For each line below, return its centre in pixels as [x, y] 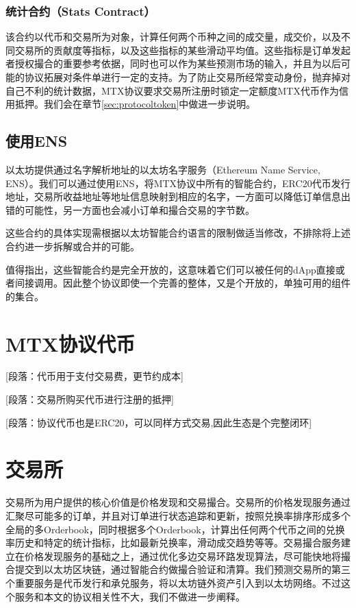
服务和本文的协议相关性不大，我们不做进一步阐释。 [130, 596]
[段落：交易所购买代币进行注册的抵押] [90, 399]
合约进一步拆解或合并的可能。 [73, 246]
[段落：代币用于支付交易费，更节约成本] [94, 376]
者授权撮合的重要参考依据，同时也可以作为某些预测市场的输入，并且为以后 [173, 63]
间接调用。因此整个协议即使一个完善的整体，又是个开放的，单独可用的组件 [182, 283]
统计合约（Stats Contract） [80, 11]
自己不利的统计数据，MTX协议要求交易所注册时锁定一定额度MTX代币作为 [172, 90]
